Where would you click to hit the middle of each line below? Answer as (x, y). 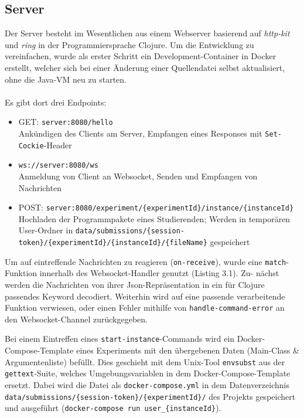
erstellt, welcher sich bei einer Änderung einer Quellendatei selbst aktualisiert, (145, 67)
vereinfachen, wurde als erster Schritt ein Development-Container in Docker (141, 56)
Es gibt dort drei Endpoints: (56, 102)
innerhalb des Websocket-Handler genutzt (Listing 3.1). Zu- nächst (159, 273)
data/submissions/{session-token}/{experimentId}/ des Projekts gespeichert (150, 396)
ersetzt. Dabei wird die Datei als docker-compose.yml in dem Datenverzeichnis (147, 384)
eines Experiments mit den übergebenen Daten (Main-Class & (188, 350)
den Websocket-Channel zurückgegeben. (76, 319)
